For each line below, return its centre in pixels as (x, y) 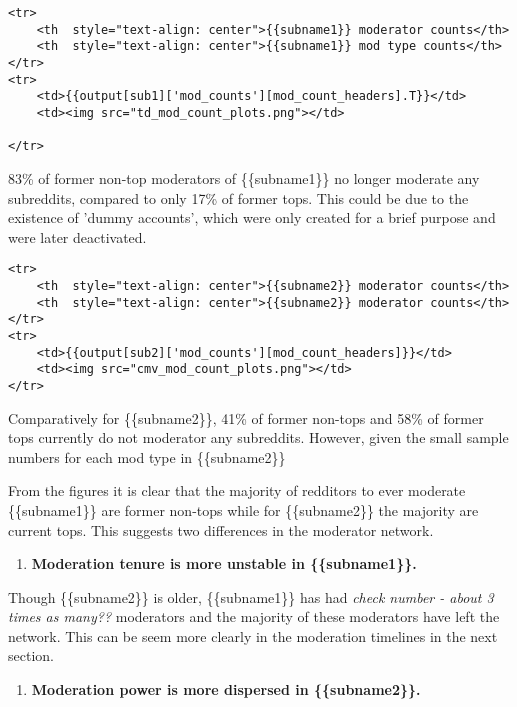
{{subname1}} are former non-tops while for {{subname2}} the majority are (243, 509)
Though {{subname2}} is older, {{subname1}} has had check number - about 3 (251, 596)
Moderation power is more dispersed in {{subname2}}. (226, 689)
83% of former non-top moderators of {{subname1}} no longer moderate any (244, 177)
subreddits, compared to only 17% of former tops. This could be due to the (238, 197)
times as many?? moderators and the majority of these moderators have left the (254, 616)
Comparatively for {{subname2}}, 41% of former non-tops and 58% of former (246, 417)
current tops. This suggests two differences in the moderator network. (221, 529)
